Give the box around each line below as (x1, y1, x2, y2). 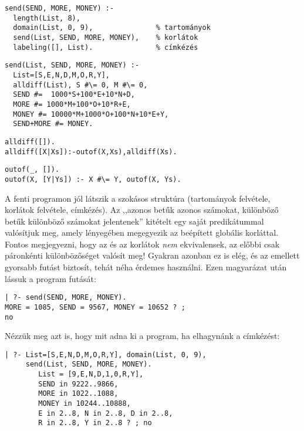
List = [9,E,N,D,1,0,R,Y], (38, 370, 144, 379)
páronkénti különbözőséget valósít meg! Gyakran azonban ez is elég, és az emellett (5, 249, 300, 262)
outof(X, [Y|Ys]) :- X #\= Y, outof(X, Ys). (5, 175, 181, 184)
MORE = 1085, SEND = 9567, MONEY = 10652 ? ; (5, 303, 185, 311)
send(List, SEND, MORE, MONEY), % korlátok (13, 33, 198, 42)
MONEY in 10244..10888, (38, 399, 131, 408)
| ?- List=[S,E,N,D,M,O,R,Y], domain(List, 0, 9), (5, 350, 207, 359)
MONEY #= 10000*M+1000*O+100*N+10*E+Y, (13, 110, 169, 118)
